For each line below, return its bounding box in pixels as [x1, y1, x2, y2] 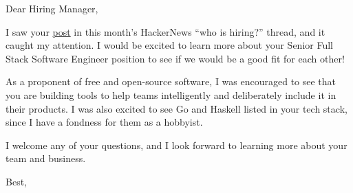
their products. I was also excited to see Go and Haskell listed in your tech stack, [6, 101, 347, 115]
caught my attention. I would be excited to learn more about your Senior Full [6, 38, 333, 52]
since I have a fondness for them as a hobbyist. [6, 115, 203, 129]
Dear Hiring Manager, [6, 1, 98, 15]
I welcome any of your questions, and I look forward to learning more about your [6, 137, 347, 152]
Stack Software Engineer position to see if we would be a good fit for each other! [6, 51, 345, 65]
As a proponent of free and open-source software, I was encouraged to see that [6, 74, 336, 89]
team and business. [6, 151, 86, 166]
